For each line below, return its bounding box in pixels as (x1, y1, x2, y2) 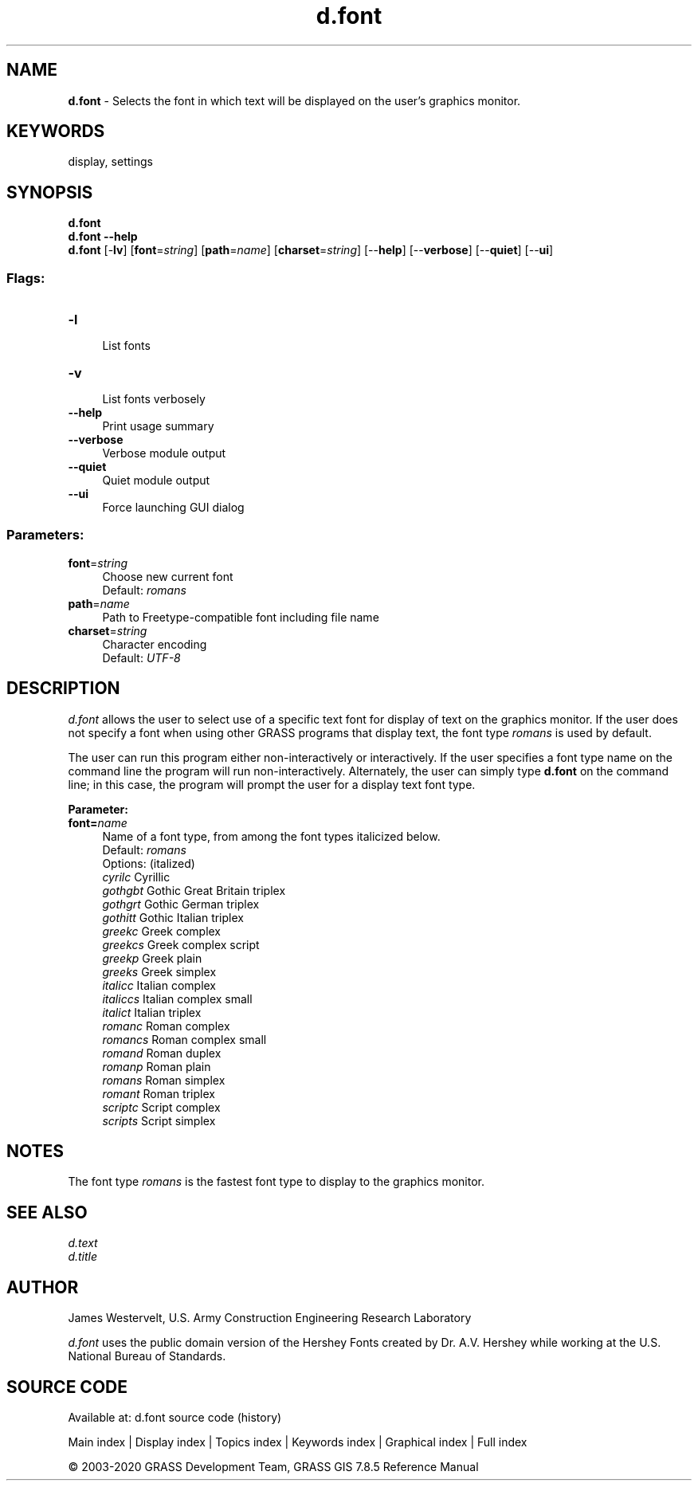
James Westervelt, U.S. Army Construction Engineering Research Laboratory (68, 1311, 472, 1325)
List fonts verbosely (102, 392, 206, 406)
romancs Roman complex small (102, 1032, 267, 1046)
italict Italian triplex (102, 1005, 202, 1019)
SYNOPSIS (6, 182, 93, 202)
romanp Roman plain (102, 1059, 211, 1073)
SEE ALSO (6, 1202, 88, 1222)
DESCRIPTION (6, 678, 120, 699)
